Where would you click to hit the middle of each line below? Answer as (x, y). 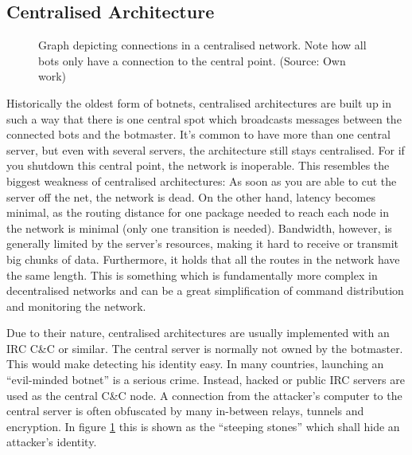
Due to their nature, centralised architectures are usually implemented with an (198, 333)
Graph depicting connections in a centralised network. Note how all (202, 45)
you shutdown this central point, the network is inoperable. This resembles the (198, 165)
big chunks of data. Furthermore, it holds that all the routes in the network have (203, 259)
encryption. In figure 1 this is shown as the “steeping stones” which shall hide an (203, 426)
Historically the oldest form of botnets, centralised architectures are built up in (199, 102)
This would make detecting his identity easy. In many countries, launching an (195, 364)
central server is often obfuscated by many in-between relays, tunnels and (185, 411)
